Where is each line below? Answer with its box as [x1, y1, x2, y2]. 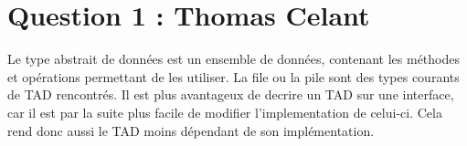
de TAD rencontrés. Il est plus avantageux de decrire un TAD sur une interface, [7, 85, 454, 104]
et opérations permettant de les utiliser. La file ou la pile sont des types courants [7, 67, 460, 86]
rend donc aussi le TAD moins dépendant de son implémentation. [7, 120, 375, 140]
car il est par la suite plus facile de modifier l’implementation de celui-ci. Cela [7, 102, 442, 121]
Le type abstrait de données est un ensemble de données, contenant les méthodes [7, 49, 460, 68]
